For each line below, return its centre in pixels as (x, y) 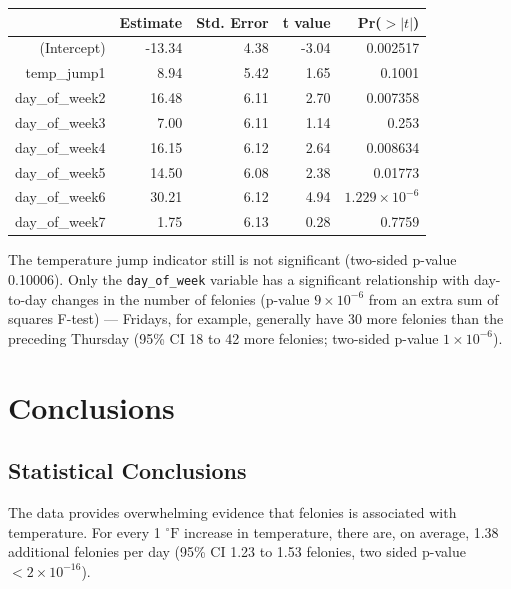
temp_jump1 (65, 72)
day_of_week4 (60, 146)
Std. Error (232, 21)
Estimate (151, 21)
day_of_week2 (60, 97)
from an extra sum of (433, 298)
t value (306, 21)
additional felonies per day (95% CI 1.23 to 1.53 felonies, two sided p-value (237, 551)
